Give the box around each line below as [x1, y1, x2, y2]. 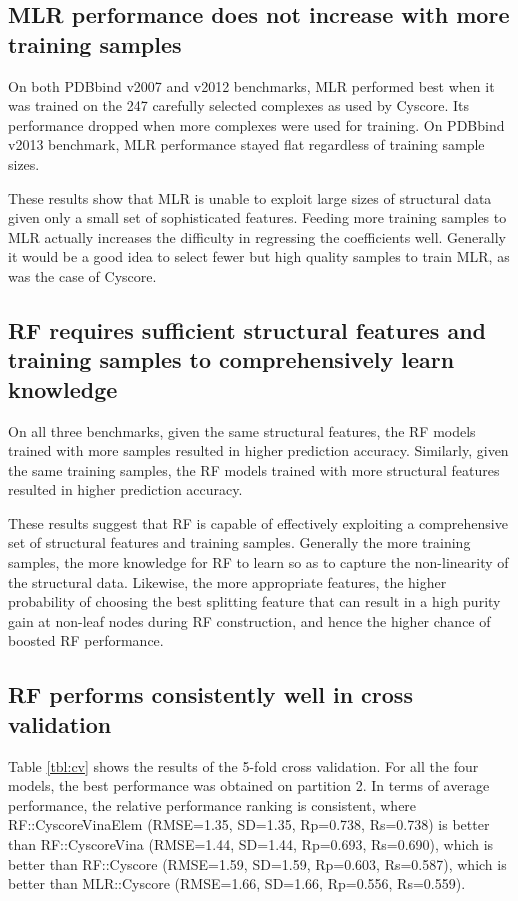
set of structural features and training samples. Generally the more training [8, 532, 471, 553]
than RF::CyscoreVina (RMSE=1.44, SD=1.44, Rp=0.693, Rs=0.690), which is [8, 834, 494, 855]
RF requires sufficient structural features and [8, 314, 487, 345]
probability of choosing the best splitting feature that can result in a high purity [8, 591, 501, 612]
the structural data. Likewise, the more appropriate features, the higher [8, 571, 447, 592]
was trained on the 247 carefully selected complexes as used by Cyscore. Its [8, 95, 470, 116]
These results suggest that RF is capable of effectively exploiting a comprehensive [8, 512, 508, 533]
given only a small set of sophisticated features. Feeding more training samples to [8, 207, 507, 228]
